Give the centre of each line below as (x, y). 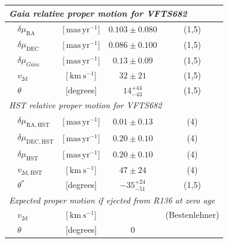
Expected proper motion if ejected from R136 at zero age (112, 200)
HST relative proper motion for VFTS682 (85, 105)
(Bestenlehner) (192, 215)
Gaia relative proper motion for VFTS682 (98, 13)
